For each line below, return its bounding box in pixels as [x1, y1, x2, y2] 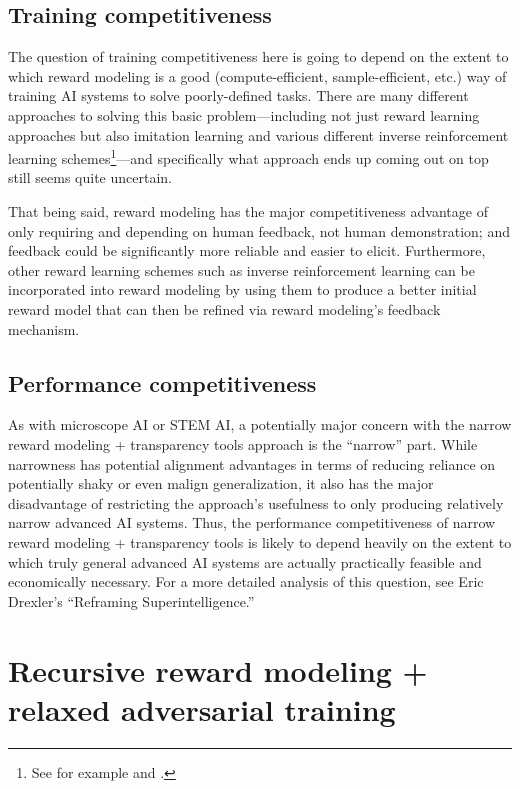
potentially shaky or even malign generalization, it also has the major [8, 473, 434, 494]
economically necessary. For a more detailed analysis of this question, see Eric [8, 571, 484, 592]
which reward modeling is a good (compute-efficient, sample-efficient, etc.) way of [8, 65, 507, 86]
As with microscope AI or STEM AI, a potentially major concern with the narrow [8, 414, 512, 435]
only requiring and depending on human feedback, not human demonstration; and [8, 220, 510, 241]
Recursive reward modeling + [8, 649, 428, 690]
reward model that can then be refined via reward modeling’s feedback [8, 298, 441, 319]
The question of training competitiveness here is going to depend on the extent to [8, 46, 509, 67]
